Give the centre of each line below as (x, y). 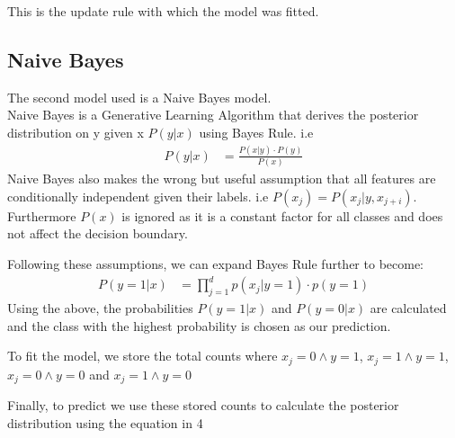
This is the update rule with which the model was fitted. (163, 11)
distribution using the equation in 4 (105, 422)
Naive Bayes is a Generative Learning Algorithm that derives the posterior (213, 115)
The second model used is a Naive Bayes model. (139, 97)
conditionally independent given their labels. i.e (138, 196)
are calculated (408, 307)
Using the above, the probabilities (100, 307)
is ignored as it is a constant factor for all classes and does (282, 215)
